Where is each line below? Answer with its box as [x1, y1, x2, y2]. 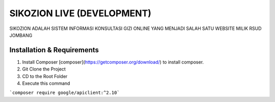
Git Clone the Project [22, 66, 66, 72]
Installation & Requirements [9, 46, 99, 54]
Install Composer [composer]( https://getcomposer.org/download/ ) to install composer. [22, 59, 204, 65]
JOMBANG [9, 32, 33, 38]
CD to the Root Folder [22, 73, 68, 79]
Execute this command [22, 80, 70, 86]
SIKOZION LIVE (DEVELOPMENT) [9, 8, 152, 19]
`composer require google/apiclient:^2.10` [9, 90, 120, 96]
